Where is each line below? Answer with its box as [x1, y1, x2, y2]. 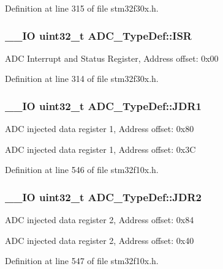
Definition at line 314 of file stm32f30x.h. [5, 72, 159, 85]
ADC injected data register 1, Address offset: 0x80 [5, 122, 194, 135]
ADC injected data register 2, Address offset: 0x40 [5, 234, 194, 246]
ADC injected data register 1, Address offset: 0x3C [5, 142, 196, 155]
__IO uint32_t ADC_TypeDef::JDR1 [5, 98, 202, 113]
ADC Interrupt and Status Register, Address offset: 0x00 [5, 51, 219, 64]
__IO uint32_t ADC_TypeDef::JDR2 [5, 189, 202, 204]
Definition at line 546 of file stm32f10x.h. [5, 163, 159, 176]
